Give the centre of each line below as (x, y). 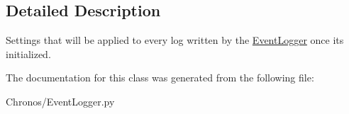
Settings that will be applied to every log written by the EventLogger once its (175, 40)
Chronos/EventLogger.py (60, 101)
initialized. (28, 53)
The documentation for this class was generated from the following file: (160, 78)
